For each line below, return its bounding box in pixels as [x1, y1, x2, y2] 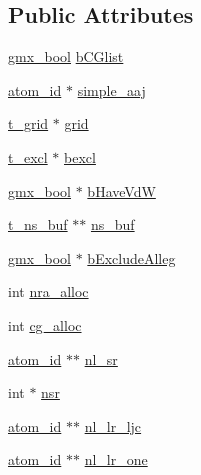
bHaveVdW [87, 180, 156, 201]
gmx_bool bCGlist [8, 46, 124, 67]
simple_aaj [77, 79, 146, 100]
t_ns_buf [8, 214, 68, 235]
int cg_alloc [8, 314, 82, 335]
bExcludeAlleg [87, 247, 176, 268]
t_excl [8, 146, 48, 167]
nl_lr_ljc [84, 415, 142, 436]
